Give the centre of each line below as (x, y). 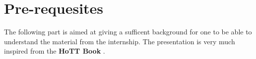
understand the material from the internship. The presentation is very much (120, 41)
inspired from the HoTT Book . (55, 51)
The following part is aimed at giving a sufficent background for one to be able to (128, 32)
